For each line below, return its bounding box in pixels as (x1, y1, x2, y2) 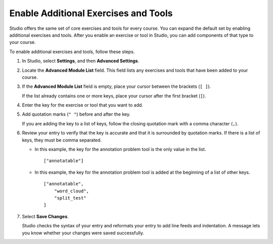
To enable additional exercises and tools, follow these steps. (9, 48, 135, 55)
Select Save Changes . (22, 213, 69, 219)
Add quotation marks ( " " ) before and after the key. (22, 111, 131, 117)
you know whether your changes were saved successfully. (22, 230, 144, 236)
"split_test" (54, 195, 86, 201)
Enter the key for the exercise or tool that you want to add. (22, 102, 144, 108)
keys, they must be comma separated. (22, 137, 102, 143)
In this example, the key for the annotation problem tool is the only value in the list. (34, 147, 206, 153)
